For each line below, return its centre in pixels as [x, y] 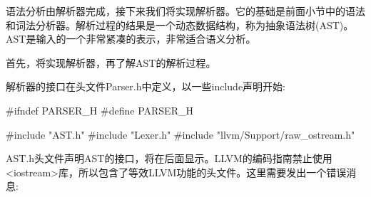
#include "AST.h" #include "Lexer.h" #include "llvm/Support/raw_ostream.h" [181, 134]
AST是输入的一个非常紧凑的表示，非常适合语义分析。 [131, 39]
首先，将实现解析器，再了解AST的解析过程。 [111, 62]
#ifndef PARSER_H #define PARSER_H [100, 110]
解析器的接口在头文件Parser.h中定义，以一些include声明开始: [146, 86]
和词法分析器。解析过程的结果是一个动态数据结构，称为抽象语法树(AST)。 [180, 25]
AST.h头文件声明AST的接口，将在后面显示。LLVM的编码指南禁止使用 [169, 158]
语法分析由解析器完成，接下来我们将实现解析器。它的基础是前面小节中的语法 [185, 11]
